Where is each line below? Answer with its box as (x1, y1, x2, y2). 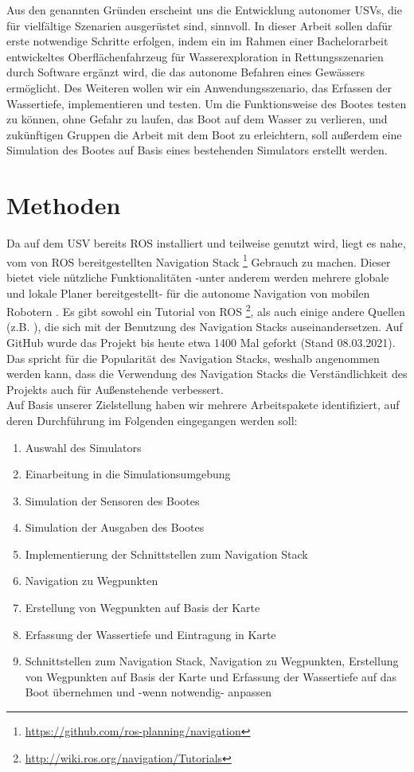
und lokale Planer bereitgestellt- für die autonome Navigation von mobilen (6, 284, 370, 301)
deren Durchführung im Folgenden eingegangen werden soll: (6, 411, 298, 428)
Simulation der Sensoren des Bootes (25, 492, 200, 509)
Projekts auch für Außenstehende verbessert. (6, 380, 224, 397)
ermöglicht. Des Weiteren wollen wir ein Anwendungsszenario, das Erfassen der (6, 79, 393, 96)
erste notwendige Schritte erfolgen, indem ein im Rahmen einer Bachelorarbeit (6, 33, 389, 49)
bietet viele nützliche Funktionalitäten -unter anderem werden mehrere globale (6, 268, 389, 285)
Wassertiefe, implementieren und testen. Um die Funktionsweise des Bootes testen (6, 95, 407, 111)
